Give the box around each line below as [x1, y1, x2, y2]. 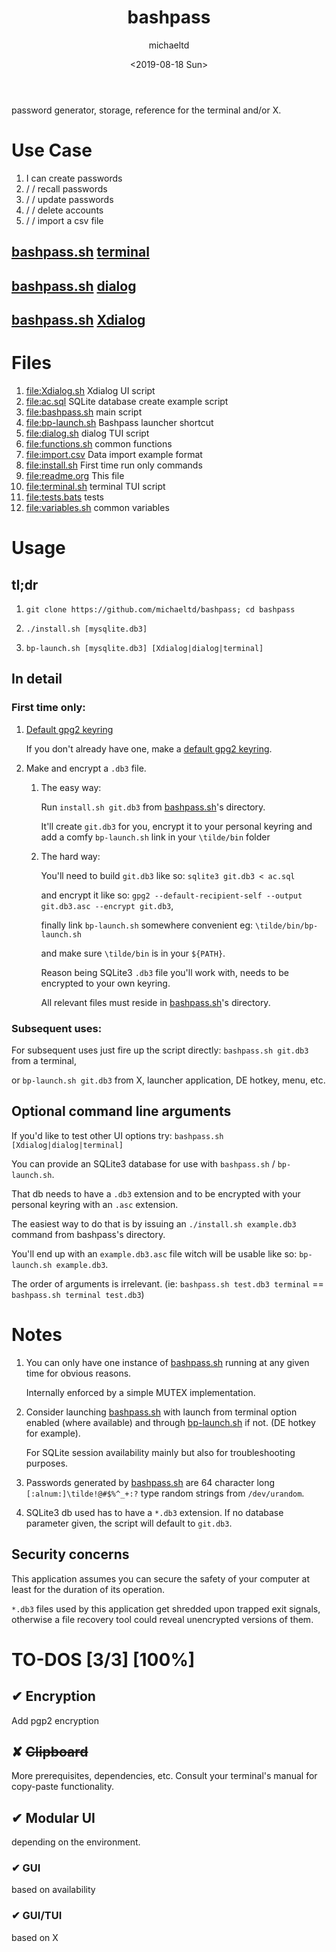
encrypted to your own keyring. [40, 977, 171, 989]
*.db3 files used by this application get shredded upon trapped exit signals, [11, 1602, 321, 1615]
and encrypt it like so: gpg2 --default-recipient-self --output [40, 889, 303, 901]
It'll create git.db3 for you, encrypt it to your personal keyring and [40, 820, 313, 832]
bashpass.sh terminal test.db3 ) [11, 1288, 145, 1300]
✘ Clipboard [11, 1743, 89, 1760]
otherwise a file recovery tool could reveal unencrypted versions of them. [11, 1613, 314, 1625]
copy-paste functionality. [11, 1781, 115, 1793]
